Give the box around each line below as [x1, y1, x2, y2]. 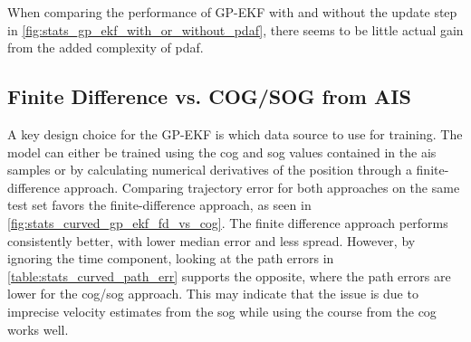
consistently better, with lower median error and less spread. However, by [7, 231, 416, 250]
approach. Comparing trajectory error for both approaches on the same [63, 177, 460, 196]
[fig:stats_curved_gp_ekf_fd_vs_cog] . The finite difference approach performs [7, 213, 448, 232]
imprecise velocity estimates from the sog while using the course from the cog [7, 301, 437, 320]
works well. [7, 319, 69, 338]
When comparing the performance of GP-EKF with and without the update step [7, 3, 457, 21]
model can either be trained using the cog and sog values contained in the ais [7, 142, 437, 161]
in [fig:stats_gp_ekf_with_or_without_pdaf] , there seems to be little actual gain [7, 20, 464, 39]
